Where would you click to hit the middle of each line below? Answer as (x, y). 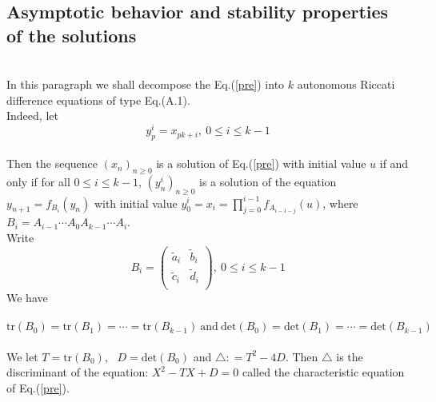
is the (350, 356)
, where (340, 203)
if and (394, 163)
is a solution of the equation (268, 182)
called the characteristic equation (323, 372)
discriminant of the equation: (78, 372)
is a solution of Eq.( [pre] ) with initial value (261, 163)
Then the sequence (52, 163)
